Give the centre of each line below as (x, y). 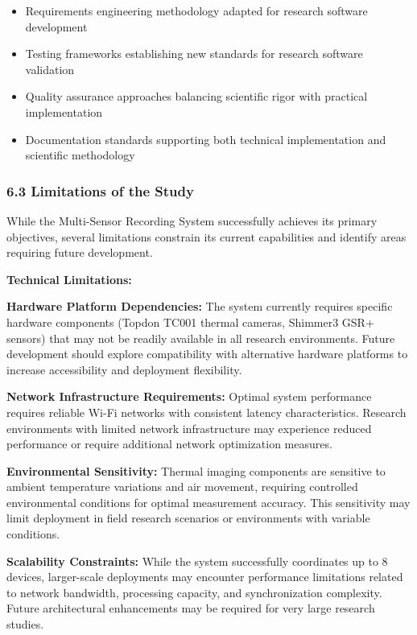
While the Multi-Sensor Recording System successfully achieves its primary (192, 220)
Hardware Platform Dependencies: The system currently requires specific (200, 306)
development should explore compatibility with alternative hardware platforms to (207, 354)
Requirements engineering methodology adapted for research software (196, 10)
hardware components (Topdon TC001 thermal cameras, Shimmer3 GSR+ (190, 322)
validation (50, 69)
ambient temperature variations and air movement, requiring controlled (182, 487)
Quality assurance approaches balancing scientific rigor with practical (196, 96)
